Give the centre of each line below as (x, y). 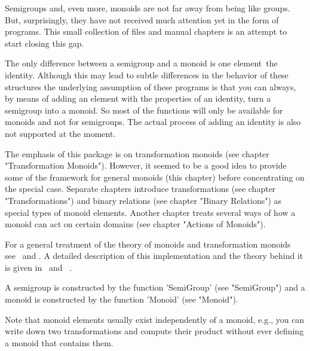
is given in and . (39, 267)
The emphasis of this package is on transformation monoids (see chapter (137, 153)
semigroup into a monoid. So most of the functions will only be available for (144, 110)
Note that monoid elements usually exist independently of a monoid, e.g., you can (155, 319)
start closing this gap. (44, 43)
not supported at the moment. (60, 133)
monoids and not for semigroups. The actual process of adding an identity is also (153, 122)
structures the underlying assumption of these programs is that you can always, (151, 86)
